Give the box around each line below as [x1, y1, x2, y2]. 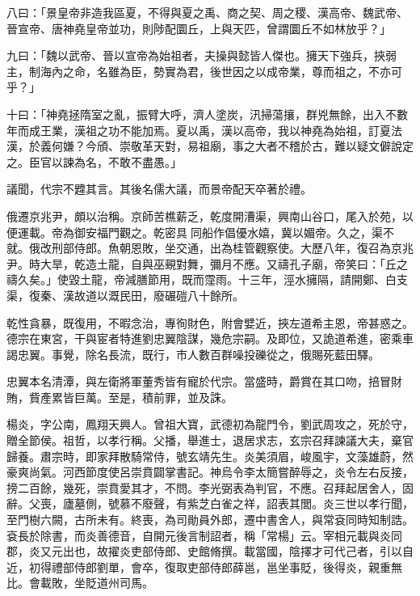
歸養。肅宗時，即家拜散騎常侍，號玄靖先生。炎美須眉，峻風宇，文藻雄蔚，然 [6, 447, 414, 464]
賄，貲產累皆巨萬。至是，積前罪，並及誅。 [6, 388, 233, 405]
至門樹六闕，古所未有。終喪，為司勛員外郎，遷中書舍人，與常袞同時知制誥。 [6, 511, 414, 528]
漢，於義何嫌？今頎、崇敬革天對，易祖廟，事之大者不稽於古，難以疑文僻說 [6, 137, 402, 154]
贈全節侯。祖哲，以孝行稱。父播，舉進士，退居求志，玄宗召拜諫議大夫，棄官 [6, 432, 414, 449]
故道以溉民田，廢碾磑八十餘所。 [73, 286, 244, 303]
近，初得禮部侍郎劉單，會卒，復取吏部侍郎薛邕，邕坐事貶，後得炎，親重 [6, 558, 391, 575]
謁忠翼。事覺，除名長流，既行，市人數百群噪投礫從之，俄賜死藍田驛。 [6, 345, 380, 362]
